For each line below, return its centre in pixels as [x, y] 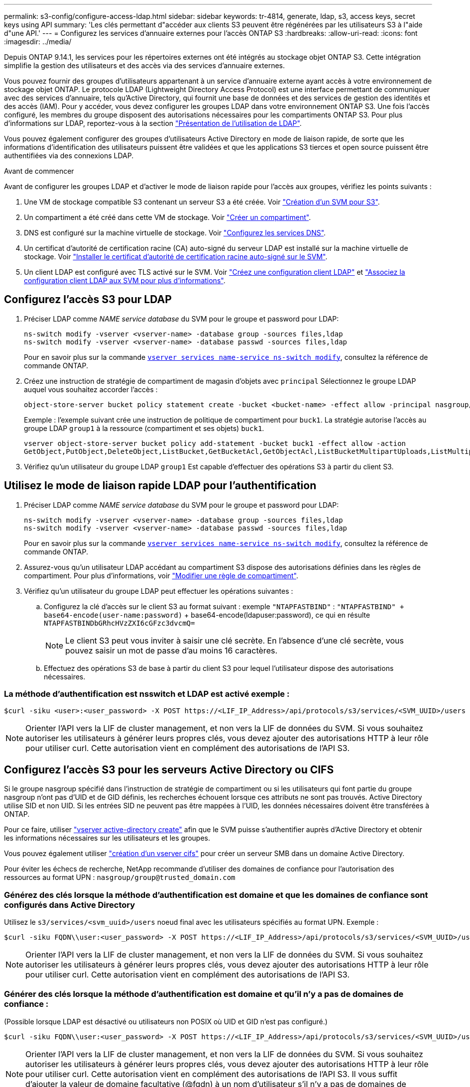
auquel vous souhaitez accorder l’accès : [91, 389]
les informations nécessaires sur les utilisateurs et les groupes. [107, 838]
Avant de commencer [39, 171]
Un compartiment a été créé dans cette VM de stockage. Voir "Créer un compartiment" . [168, 217]
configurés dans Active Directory [70, 905]
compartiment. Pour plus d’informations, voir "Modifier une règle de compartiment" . [161, 575]
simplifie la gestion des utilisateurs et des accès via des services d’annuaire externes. [145, 65]
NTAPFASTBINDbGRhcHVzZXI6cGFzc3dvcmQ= [119, 623]
